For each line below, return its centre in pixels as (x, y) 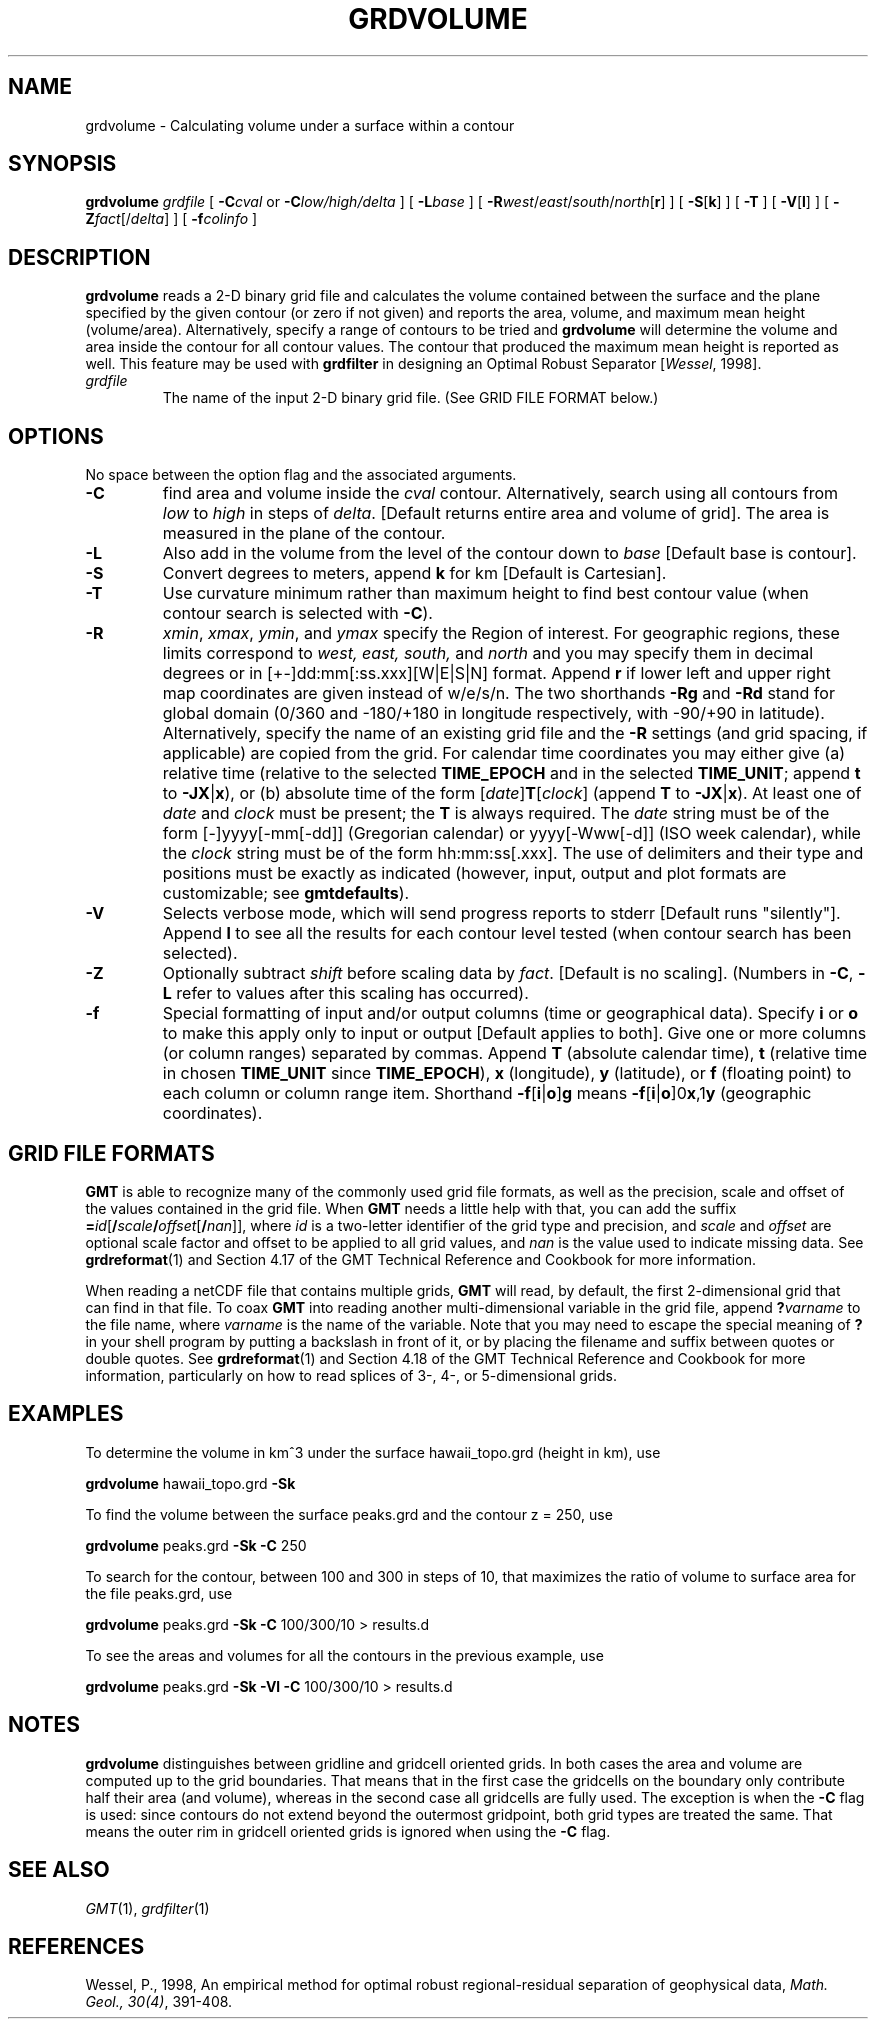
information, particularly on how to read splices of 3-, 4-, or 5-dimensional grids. (351, 1375)
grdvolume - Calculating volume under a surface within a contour (300, 125)
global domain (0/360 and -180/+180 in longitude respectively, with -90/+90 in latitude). (493, 713)
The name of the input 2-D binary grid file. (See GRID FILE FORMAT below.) (410, 398)
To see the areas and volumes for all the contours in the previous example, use (344, 1655)
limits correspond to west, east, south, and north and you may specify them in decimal (488, 653)
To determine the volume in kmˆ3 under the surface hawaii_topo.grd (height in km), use (373, 1452)
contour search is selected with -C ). (297, 613)
